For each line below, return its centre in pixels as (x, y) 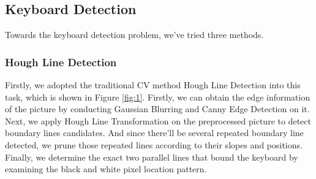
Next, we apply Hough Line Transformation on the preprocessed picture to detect (158, 120)
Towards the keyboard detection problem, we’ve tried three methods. (134, 35)
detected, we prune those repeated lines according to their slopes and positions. (154, 144)
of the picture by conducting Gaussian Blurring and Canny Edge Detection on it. (157, 109)
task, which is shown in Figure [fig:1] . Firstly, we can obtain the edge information (158, 97)
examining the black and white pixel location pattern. (106, 169)
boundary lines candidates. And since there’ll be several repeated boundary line (154, 133)
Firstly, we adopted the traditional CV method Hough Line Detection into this (153, 85)
